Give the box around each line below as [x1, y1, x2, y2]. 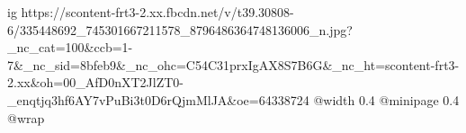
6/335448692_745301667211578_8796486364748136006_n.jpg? [7, 20, 353, 39]
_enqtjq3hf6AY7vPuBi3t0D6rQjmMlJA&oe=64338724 [7, 90, 309, 109]
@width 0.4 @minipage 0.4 [313, 90, 460, 109]
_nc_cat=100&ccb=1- [7, 38, 133, 57]
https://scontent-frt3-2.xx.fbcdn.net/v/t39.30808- [21, 3, 294, 21]
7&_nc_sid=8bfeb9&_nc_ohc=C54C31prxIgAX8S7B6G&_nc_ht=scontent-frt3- [7, 55, 460, 74]
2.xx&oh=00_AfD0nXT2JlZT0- [7, 73, 184, 92]
